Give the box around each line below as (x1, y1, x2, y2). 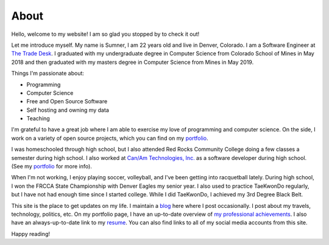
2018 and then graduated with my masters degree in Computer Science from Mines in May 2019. (11, 58, 254, 66)
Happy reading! (11, 230, 50, 237)
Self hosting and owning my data (26, 106, 109, 114)
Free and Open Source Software (26, 98, 108, 105)
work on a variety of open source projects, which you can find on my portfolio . (11, 134, 208, 142)
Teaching (26, 115, 50, 122)
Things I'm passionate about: (11, 70, 85, 77)
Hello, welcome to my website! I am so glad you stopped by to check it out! (11, 30, 200, 38)
